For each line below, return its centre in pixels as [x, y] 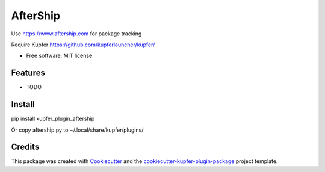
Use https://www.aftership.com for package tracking [76, 34]
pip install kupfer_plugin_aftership [53, 119]
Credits [25, 147]
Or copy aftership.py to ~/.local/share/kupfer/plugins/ [77, 130]
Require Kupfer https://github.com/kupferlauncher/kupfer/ [83, 45]
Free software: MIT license [59, 56]
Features [28, 73]
